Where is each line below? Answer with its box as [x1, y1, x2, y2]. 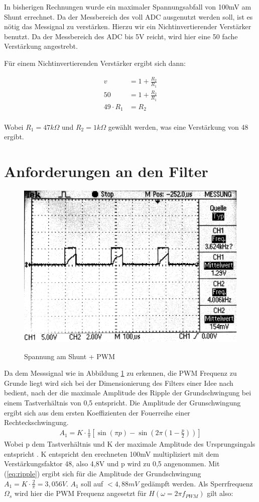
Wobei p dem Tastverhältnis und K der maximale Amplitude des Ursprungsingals [4, 439, 255, 449]
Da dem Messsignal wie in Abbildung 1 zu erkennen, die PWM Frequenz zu [4, 368, 237, 378]
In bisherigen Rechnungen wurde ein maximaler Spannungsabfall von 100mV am [4, 2, 251, 12]
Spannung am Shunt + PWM [24, 351, 115, 361]
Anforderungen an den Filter [4, 160, 208, 181]
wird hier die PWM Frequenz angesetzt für [14, 488, 147, 498]
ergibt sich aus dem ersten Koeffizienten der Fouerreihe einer [4, 407, 190, 417]
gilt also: [207, 488, 233, 498]
